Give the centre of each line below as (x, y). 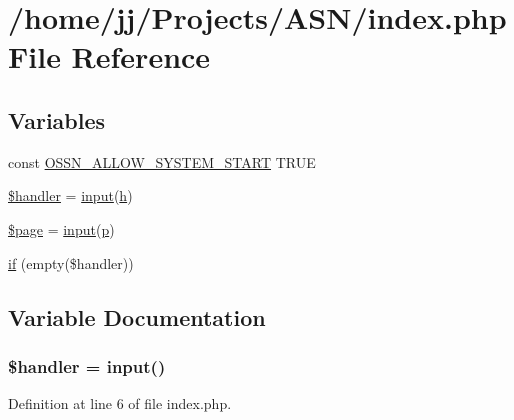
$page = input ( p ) (61, 228)
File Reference (109, 56)
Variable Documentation (137, 316)
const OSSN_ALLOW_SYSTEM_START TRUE (162, 161)
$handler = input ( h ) (70, 195)
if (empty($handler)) (71, 262)
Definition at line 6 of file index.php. (120, 403)
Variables (57, 119)
